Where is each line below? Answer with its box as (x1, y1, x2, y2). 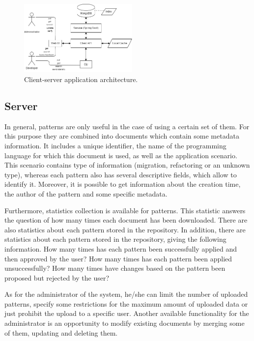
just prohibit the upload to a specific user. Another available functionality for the (4, 308, 249, 318)
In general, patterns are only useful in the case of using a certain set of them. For (4, 121, 250, 131)
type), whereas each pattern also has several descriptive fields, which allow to (4, 169, 237, 179)
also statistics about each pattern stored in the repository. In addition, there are (4, 224, 246, 234)
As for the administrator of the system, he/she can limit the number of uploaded (4, 289, 248, 299)
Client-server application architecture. (24, 74, 138, 84)
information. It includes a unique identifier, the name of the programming (4, 140, 226, 150)
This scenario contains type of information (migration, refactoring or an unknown (4, 160, 250, 170)
